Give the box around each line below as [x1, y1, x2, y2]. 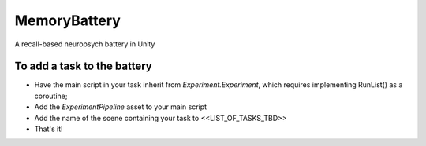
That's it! [34, 124, 63, 133]
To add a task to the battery [14, 60, 153, 73]
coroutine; [34, 91, 68, 100]
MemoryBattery [14, 12, 121, 29]
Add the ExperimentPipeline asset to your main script [34, 102, 207, 111]
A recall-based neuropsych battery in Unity [14, 39, 155, 49]
